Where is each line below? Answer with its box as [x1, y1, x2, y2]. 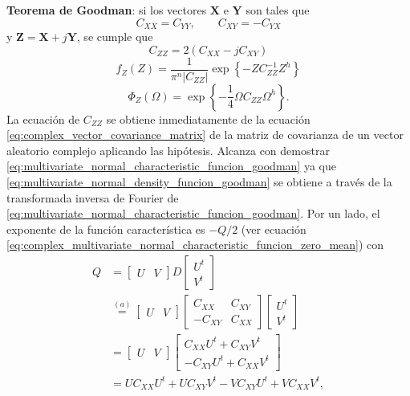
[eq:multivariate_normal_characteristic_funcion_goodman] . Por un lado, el [6, 205, 380, 222]
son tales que [246, 2, 310, 18]
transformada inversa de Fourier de [6, 189, 179, 206]
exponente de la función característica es [6, 220, 205, 237]
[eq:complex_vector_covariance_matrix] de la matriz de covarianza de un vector [6, 126, 404, 143]
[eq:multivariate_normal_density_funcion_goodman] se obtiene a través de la [6, 174, 392, 190]
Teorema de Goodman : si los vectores [6, 2, 207, 18]
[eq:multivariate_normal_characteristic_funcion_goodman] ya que [6, 157, 336, 174]
